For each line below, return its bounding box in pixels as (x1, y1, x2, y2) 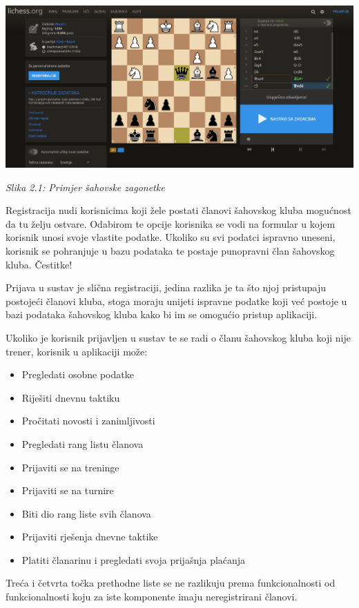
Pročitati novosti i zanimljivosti (21, 413, 155, 428)
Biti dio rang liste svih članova (21, 506, 151, 520)
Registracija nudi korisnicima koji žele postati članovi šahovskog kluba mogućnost (6, 203, 351, 217)
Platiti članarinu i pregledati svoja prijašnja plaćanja (21, 552, 246, 567)
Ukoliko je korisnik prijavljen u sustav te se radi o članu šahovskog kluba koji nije (6, 330, 351, 344)
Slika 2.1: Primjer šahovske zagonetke (6, 179, 165, 194)
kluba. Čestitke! (6, 257, 72, 271)
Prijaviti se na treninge (21, 460, 119, 474)
